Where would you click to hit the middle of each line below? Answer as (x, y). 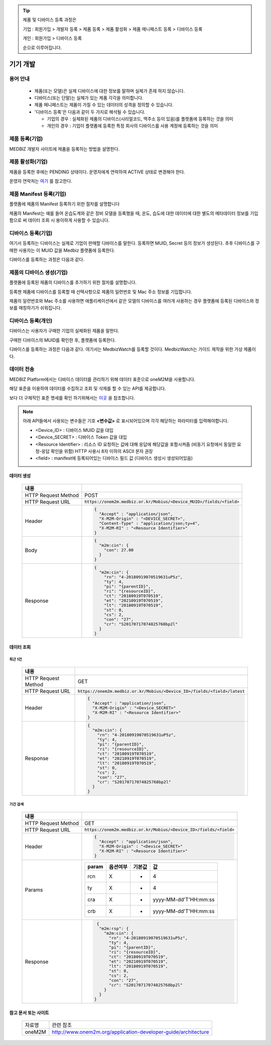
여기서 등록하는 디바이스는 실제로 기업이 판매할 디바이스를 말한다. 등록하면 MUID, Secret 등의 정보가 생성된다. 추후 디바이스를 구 (135, 243)
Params (34, 890)
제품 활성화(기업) (28, 162)
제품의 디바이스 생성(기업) (38, 272)
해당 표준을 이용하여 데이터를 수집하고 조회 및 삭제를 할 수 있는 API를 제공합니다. (88, 389)
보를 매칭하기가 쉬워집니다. (36, 308)
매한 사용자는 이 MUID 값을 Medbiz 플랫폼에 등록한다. (62, 250)
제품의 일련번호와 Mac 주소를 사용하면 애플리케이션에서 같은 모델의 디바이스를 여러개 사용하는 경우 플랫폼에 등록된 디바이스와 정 (134, 301)
